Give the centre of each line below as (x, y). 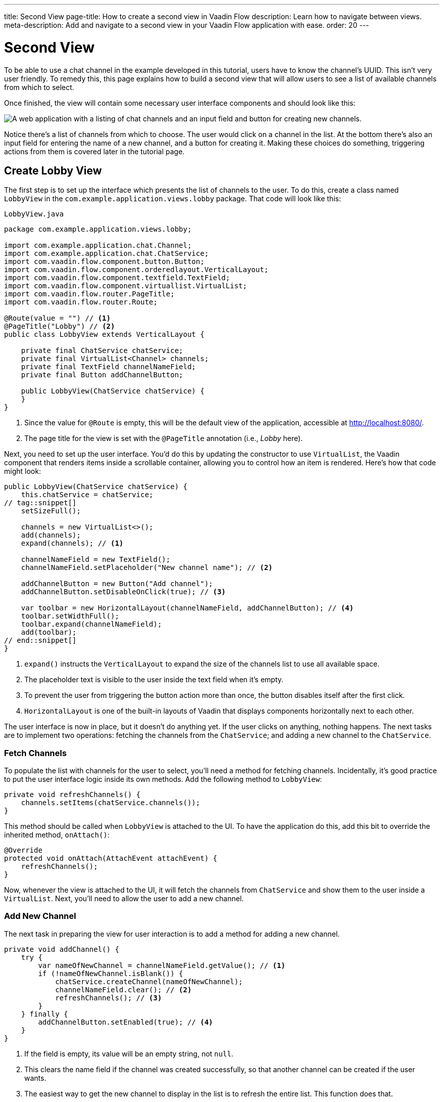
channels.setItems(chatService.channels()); (110, 803)
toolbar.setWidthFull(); (70, 616)
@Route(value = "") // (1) (57, 318)
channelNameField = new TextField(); (96, 560)
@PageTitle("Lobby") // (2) (60, 326)
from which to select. (39, 87)
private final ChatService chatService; (102, 351)
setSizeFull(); (51, 511)
